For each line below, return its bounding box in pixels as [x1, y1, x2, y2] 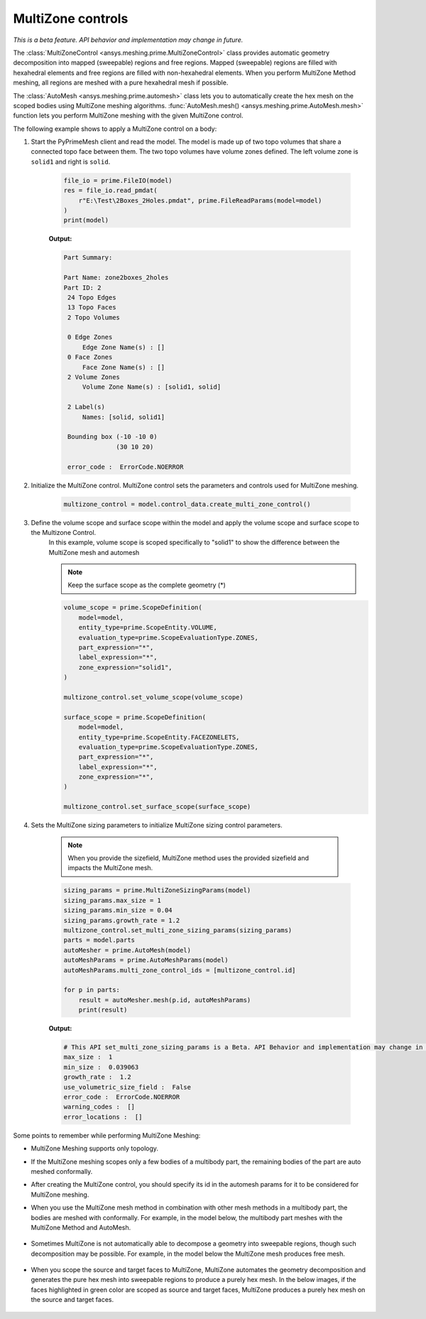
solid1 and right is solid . [31, 157, 111, 166]
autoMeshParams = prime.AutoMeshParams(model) [63, 956, 229, 964]
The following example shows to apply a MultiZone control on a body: [13, 125, 217, 133]
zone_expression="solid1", [78, 663, 173, 672]
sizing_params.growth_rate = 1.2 [63, 916, 180, 924]
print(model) [63, 216, 109, 224]
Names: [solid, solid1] [82, 413, 165, 421]
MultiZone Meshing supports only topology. [31, 1144, 159, 1153]
